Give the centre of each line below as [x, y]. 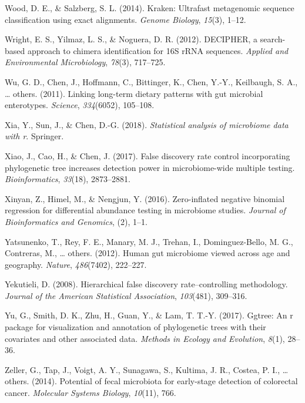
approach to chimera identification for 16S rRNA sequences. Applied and [158, 50]
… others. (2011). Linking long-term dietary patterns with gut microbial [134, 93]
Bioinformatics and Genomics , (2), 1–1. [76, 221]
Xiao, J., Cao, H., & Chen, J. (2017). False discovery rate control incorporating [148, 155]
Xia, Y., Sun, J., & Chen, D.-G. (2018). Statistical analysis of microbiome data [147, 124]
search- [273, 39]
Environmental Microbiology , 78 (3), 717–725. [85, 62]
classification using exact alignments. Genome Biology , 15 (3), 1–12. [125, 19]
